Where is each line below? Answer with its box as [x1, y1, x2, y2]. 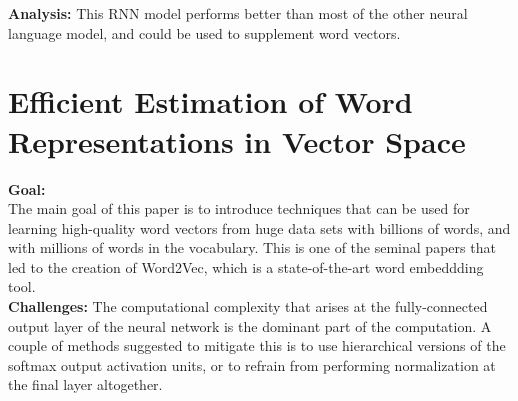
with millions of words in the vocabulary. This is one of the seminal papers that [8, 237, 496, 258]
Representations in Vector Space [8, 120, 466, 161]
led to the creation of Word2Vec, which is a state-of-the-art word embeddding [8, 256, 484, 277]
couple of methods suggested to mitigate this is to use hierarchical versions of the [8, 335, 506, 356]
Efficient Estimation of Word [8, 81, 413, 122]
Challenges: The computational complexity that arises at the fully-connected [8, 296, 488, 317]
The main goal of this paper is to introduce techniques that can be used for [8, 198, 470, 219]
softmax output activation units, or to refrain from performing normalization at [8, 354, 496, 375]
